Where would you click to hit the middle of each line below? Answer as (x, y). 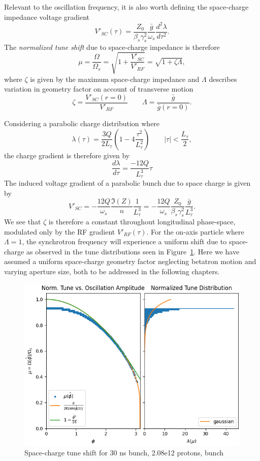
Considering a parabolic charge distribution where (82, 123)
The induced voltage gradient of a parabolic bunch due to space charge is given (127, 182)
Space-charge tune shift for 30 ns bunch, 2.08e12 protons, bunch (124, 453)
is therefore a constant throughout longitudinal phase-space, (142, 222)
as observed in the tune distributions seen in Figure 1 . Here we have (133, 251)
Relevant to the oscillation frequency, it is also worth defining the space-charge (126, 7)
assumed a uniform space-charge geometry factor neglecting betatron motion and (130, 261)
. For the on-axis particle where (195, 231)
